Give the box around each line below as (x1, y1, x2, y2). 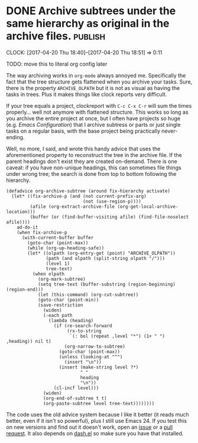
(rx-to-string (67, 328, 102, 334)
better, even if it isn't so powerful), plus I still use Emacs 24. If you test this (6, 417, 187, 424)
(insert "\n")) (64, 359, 102, 365)
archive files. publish (6, 30, 105, 43)
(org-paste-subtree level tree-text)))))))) (43, 400, 155, 406)
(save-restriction (37, 302, 83, 308)
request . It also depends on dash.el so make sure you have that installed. (6, 429, 184, 436)
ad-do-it (17, 224, 38, 230)
